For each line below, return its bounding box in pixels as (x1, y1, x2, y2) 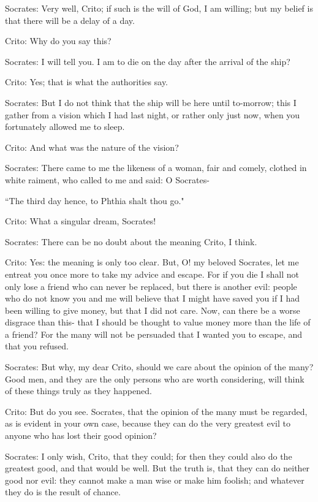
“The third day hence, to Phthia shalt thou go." (5, 194, 184, 207)
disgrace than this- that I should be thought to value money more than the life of (5, 316, 311, 329)
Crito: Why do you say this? (5, 34, 112, 47)
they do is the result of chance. (5, 485, 121, 498)
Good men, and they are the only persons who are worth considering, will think (5, 372, 305, 385)
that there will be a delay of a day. (5, 13, 135, 26)
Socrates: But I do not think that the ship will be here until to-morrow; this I (5, 96, 297, 108)
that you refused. (5, 340, 69, 352)
